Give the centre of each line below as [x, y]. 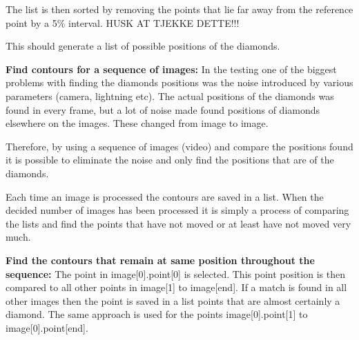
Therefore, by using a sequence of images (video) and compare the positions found [179, 146]
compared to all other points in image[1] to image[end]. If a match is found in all [176, 287]
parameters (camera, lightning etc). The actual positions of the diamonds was [170, 96]
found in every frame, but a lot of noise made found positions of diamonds [163, 109]
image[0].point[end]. [47, 327]
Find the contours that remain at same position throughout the [160, 260]
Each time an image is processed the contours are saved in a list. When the [165, 196]
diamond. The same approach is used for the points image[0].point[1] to [157, 314]
